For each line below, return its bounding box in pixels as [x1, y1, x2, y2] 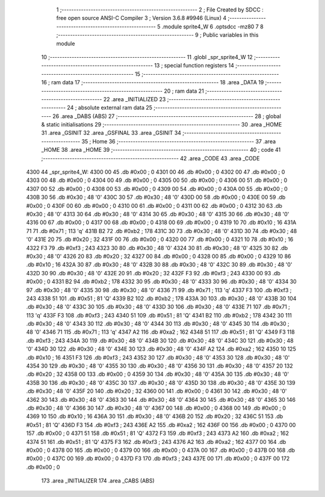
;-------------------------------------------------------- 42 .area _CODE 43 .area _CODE [41, 154, 260, 162]
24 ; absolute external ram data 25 [67, 104, 153, 111]
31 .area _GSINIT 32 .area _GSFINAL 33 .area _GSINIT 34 [41, 130, 182, 137]
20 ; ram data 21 [163, 87, 204, 95]
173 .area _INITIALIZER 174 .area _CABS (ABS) [41, 477, 155, 484]
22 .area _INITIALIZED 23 [103, 95, 166, 102]
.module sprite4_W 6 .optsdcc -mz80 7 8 [161, 23, 264, 30]
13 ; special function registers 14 [154, 62, 235, 69]
